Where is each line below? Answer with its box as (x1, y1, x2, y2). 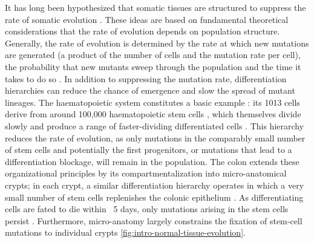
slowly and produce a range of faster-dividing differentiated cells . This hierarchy (5, 119, 304, 132)
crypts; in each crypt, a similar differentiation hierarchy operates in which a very (5, 178, 304, 191)
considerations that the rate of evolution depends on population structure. (5, 25, 280, 37)
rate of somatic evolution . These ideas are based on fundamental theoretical (5, 13, 289, 25)
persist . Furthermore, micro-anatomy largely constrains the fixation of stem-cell (5, 214, 303, 227)
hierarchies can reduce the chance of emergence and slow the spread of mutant (5, 84, 295, 97)
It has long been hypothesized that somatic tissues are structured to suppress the (5, 1, 306, 13)
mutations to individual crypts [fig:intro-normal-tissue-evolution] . (5, 226, 246, 239)
